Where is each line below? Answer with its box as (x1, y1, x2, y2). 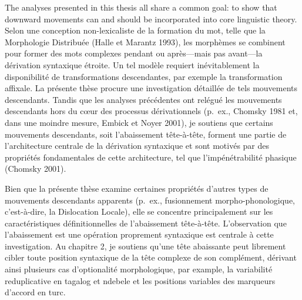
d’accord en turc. (5, 286, 66, 298)
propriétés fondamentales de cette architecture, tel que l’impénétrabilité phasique (5, 151, 297, 163)
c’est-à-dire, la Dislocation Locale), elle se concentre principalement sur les (5, 205, 273, 218)
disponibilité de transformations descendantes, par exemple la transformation (5, 70, 283, 82)
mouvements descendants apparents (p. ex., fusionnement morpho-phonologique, (5, 194, 295, 206)
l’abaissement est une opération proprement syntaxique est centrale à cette (5, 228, 274, 241)
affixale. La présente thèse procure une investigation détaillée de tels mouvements (5, 82, 298, 94)
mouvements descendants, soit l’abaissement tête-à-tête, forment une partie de (5, 128, 287, 140)
